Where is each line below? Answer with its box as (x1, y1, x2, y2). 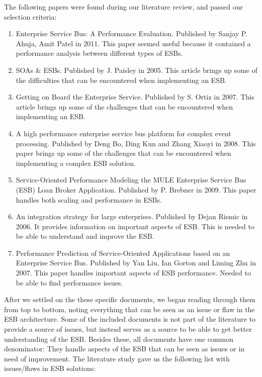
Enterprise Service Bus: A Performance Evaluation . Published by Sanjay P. (16, 28, 247, 39)
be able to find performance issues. (16, 277, 123, 288)
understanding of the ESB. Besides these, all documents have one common (4, 333, 233, 344)
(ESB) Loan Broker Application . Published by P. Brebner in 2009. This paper (16, 184, 256, 195)
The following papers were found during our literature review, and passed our (4, 2, 243, 12)
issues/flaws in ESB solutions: (4, 363, 96, 373)
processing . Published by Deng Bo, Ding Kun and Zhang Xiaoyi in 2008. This (16, 138, 256, 148)
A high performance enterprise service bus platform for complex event (16, 128, 231, 138)
